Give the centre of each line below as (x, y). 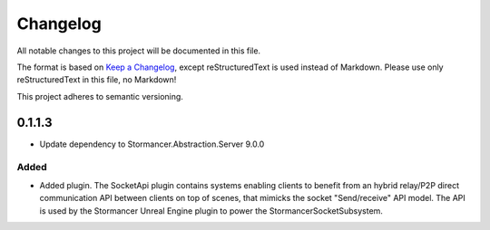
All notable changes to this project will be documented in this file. (139, 51)
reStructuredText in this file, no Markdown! (97, 80)
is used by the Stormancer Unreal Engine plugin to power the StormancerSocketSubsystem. (211, 211)
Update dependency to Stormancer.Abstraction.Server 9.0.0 (152, 144)
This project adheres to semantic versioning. (100, 96)
